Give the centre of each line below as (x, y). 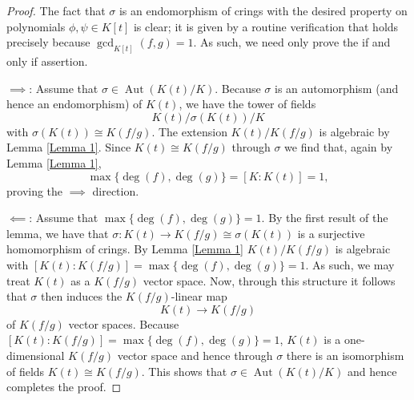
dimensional (36, 355)
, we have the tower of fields (247, 104)
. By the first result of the (325, 218)
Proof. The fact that (56, 10)
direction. (116, 190)
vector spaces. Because (124, 323)
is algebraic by (354, 131)
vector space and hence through (195, 355)
